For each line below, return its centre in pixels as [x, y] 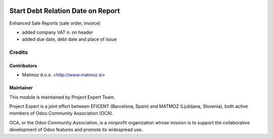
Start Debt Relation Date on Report [65, 11]
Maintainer [21, 88]
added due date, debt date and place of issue [70, 39]
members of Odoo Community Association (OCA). [61, 113]
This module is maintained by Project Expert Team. [62, 97]
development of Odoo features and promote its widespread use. [76, 130]
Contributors [23, 65]
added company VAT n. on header [58, 32]
